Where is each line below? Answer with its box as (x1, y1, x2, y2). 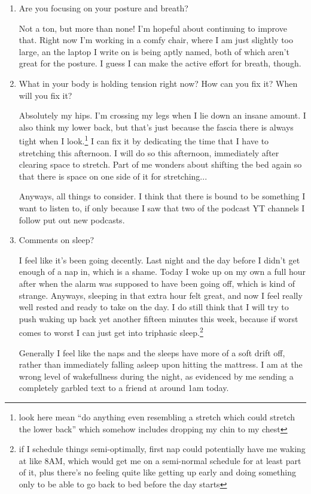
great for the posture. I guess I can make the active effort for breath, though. (19, 57, 301, 69)
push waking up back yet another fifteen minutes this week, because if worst (19, 312, 298, 325)
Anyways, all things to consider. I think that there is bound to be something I (19, 190, 306, 202)
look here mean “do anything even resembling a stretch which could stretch (19, 410, 295, 423)
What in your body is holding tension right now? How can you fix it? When (19, 77, 298, 89)
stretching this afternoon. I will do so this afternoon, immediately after (19, 146, 279, 159)
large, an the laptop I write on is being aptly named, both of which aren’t (19, 45, 289, 57)
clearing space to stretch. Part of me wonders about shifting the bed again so (19, 158, 302, 171)
